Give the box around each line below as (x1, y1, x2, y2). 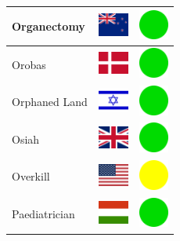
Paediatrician (12, 206, 75, 222)
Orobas (12, 56, 46, 72)
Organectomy (12, 17, 85, 34)
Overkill (12, 168, 50, 184)
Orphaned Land (12, 93, 88, 110)
